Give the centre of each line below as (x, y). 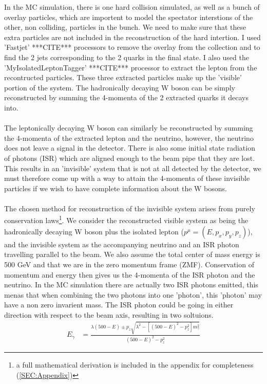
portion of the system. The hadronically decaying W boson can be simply (120, 87)
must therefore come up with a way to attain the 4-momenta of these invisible (127, 178)
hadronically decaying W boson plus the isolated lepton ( (94, 231)
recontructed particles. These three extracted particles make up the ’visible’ (123, 77)
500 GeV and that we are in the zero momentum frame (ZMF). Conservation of (129, 264)
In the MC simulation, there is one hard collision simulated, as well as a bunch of (132, 7)
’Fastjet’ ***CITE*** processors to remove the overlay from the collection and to (132, 47)
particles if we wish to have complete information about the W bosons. (116, 188)
